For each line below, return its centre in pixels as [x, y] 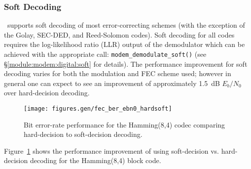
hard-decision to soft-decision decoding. [83, 134]
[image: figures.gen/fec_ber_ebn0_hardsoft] [98, 109]
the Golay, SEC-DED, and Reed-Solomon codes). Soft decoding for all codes [119, 34]
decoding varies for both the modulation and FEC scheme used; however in [118, 73]
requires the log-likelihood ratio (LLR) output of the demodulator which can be [125, 44]
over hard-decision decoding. [47, 93]
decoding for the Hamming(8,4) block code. [95, 160]
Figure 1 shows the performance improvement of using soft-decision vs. [111, 150]
